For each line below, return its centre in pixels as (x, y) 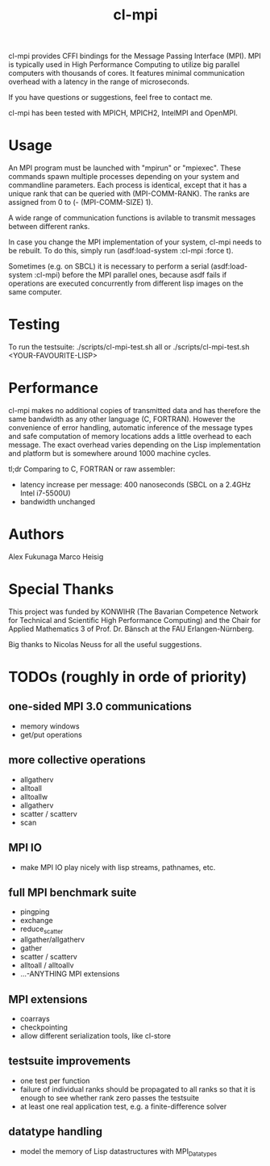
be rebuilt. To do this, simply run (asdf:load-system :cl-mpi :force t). (121, 251)
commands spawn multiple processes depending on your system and (124, 177)
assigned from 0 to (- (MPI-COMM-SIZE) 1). (81, 203)
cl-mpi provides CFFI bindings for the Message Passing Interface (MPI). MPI (135, 56)
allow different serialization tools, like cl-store (96, 1035)
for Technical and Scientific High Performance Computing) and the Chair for (135, 620)
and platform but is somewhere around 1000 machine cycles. (110, 453)
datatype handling (56, 1132)
